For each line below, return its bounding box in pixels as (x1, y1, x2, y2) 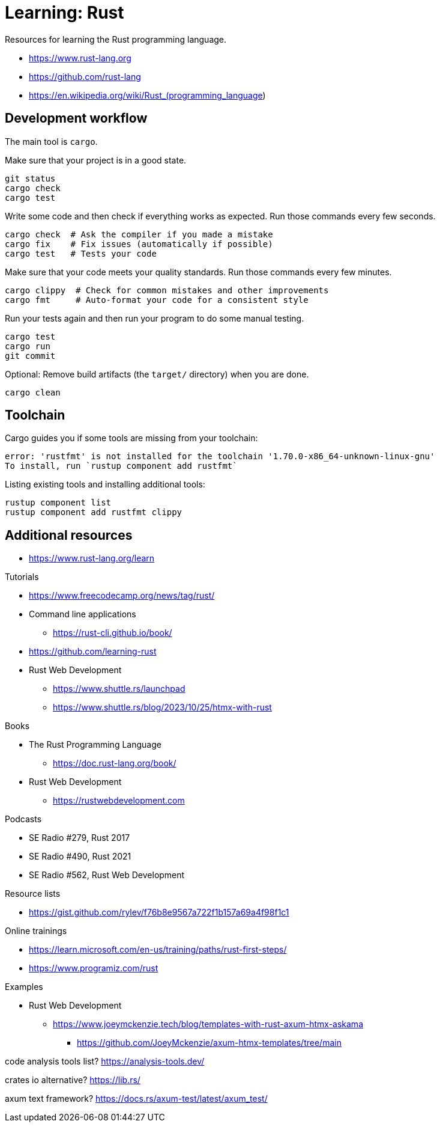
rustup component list (5, 498, 112, 508)
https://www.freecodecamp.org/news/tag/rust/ (29, 590, 215, 601)
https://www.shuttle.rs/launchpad (53, 683, 185, 694)
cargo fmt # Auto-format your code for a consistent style (5, 295, 309, 305)
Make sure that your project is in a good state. (5, 154, 187, 165)
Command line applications (29, 609, 136, 620)
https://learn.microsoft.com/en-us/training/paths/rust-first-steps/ (29, 944, 287, 955)
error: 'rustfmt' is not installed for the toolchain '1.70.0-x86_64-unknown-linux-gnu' (5, 451, 435, 462)
